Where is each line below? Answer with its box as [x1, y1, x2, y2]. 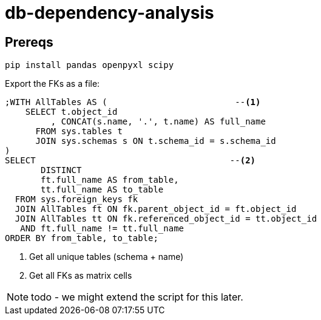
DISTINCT [41, 165, 82, 175]
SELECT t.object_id [25, 107, 118, 117]
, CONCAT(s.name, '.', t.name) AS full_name [50, 117, 266, 127]
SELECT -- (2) [5, 155, 256, 166]
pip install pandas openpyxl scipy [5, 60, 174, 70]
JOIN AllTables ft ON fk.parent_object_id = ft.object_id [15, 204, 297, 214]
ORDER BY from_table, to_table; [5, 233, 158, 243]
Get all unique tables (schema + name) [29, 251, 184, 262]
